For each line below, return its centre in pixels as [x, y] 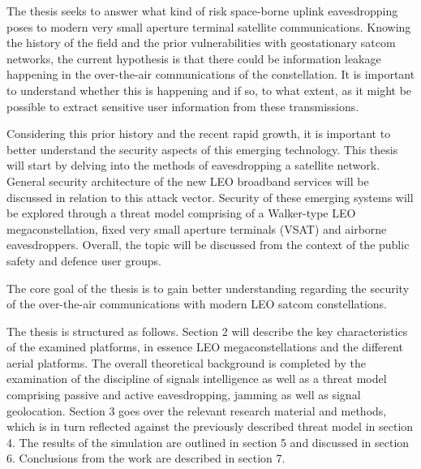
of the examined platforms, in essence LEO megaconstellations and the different [205, 347]
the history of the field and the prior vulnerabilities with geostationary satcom [201, 43]
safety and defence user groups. [84, 260]
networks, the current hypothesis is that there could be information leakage [194, 58]
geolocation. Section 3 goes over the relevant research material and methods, [197, 410]
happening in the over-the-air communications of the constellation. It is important [211, 74]
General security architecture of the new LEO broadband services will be [188, 181]
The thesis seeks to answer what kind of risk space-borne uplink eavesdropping [202, 11]
